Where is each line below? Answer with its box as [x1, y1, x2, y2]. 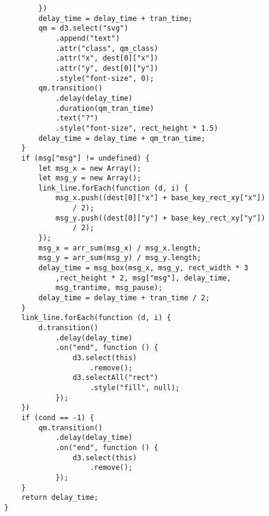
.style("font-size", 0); [55, 74, 154, 83]
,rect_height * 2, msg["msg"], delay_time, [55, 273, 231, 282]
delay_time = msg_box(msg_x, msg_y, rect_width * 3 [38, 264, 249, 273]
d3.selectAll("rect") [72, 373, 158, 382]
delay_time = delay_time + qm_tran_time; [38, 134, 206, 143]
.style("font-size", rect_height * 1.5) [55, 123, 218, 132]
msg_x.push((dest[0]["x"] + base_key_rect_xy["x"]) [55, 194, 265, 203]
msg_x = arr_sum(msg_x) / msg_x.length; [38, 243, 201, 252]
